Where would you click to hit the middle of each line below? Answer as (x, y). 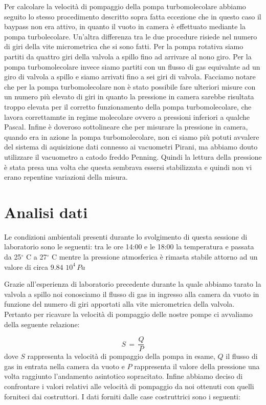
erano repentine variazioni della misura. (66, 177)
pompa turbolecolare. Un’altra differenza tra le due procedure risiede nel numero (131, 36)
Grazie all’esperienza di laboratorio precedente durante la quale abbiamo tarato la (133, 284)
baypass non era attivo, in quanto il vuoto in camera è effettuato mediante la (125, 26)
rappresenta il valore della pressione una (197, 366)
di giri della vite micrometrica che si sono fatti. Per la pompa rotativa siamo (124, 46)
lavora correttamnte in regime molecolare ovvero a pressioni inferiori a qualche (127, 116)
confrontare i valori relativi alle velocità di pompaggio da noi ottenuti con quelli (129, 386)
